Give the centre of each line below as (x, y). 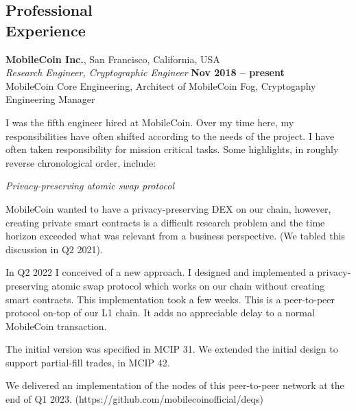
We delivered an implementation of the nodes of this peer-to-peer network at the (175, 385)
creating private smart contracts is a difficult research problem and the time (165, 222)
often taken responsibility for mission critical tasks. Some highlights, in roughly (172, 149)
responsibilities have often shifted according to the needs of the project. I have (170, 136)
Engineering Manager (50, 99)
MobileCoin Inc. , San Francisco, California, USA (113, 59)
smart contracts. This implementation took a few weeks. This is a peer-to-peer (170, 299)
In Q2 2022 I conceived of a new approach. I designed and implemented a (160, 272)
